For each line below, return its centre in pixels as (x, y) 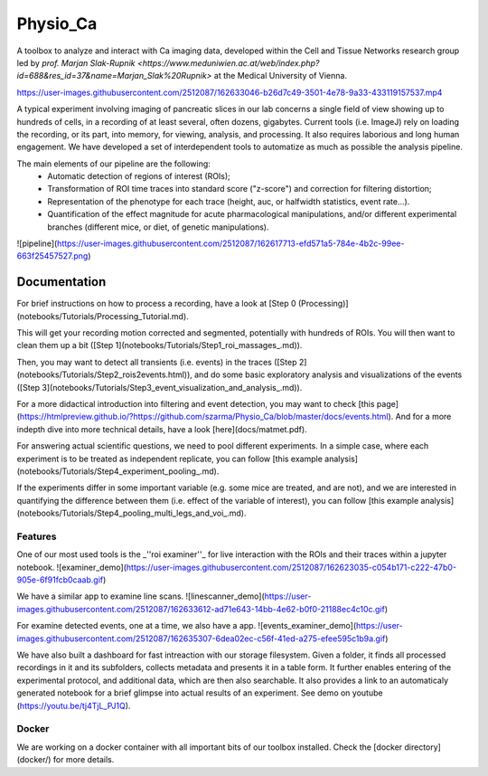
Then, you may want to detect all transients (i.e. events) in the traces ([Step (157, 362)
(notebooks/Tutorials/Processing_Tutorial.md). (103, 316)
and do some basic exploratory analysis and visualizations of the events (328, 374)
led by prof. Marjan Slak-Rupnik (76, 62)
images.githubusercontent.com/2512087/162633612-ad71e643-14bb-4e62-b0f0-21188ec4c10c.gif (201, 609)
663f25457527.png (52, 256)
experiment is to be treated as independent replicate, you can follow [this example (169, 459)
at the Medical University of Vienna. (281, 76)
